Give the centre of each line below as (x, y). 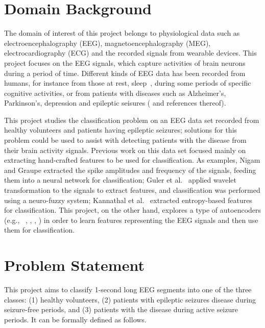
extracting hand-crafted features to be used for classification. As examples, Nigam (132, 160)
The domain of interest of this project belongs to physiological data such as (122, 33)
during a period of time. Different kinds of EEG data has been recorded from (125, 73)
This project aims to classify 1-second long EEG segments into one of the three (128, 289)
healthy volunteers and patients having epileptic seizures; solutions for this (121, 130)
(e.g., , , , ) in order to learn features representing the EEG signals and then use (131, 220)
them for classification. (40, 230)
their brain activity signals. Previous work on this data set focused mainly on (125, 150)
